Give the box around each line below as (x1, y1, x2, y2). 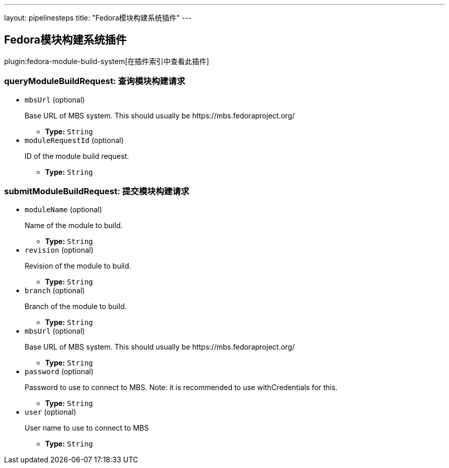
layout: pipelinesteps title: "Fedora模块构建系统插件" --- (4, 13, 192, 22)
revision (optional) (25, 246, 94, 255)
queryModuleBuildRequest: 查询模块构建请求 (4, 76, 186, 87)
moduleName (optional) (25, 205, 103, 214)
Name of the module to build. (25, 221, 123, 230)
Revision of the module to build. (25, 261, 131, 271)
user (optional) (25, 408, 76, 417)
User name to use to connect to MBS (25, 423, 149, 433)
